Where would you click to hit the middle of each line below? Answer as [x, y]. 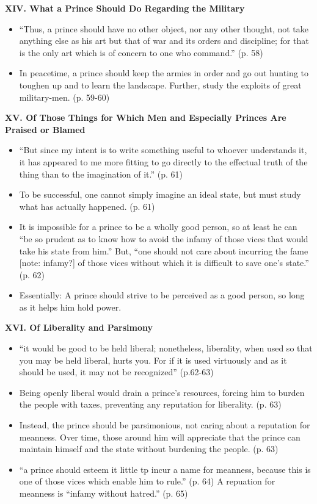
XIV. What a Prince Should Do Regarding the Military [125, 8]
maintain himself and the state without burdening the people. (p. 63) [149, 449]
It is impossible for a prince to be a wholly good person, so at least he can [158, 227]
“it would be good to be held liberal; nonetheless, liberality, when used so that [166, 348]
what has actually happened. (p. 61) [87, 206]
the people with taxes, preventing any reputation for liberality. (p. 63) [150, 404]
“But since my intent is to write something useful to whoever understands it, [163, 150]
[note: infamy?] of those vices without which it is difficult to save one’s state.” [164, 263]
